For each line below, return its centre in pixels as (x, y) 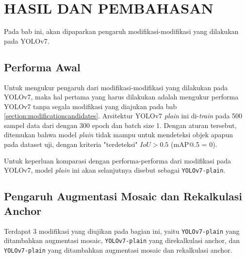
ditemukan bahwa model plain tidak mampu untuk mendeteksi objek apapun (118, 135)
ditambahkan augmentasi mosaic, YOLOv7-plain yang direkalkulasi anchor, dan (122, 240)
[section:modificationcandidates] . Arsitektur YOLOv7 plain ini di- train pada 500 (123, 116)
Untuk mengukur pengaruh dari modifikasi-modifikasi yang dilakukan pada (116, 87)
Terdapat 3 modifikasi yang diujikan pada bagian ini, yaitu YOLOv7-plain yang (122, 231)
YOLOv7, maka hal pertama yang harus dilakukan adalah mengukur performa (121, 97)
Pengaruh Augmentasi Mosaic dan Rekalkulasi (123, 196)
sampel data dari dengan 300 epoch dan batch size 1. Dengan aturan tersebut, (120, 125)
